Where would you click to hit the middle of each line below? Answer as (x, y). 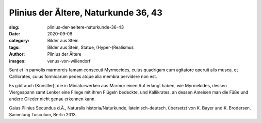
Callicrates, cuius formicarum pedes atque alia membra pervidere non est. (83, 77)
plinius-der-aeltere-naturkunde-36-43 (86, 27)
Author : (17, 54)
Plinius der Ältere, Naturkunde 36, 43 (86, 13)
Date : (15, 33)
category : (19, 41)
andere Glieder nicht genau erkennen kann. (52, 99)
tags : (14, 47)
